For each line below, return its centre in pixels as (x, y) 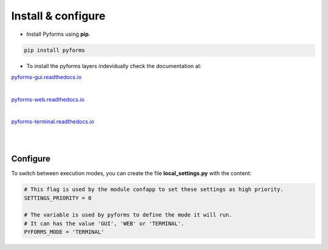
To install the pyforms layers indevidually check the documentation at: (114, 66)
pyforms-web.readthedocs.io (48, 99)
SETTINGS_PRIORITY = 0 (58, 198)
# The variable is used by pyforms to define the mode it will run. (128, 215)
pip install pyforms (54, 50)
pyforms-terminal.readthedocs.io (53, 122)
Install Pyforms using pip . (58, 34)
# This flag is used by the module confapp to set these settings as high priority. (154, 189)
